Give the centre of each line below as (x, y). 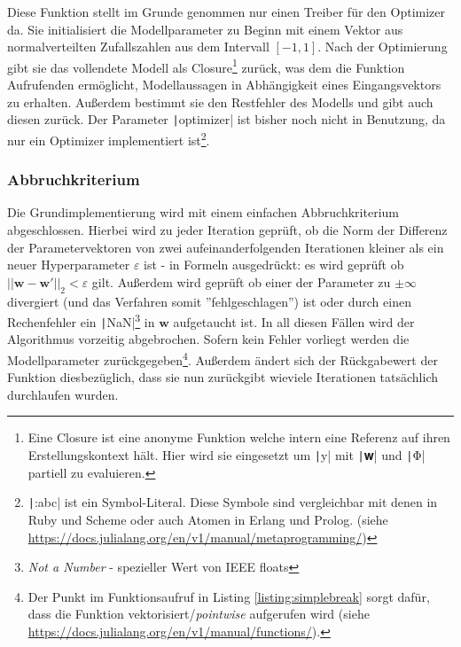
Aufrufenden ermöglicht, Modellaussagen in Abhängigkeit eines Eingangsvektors (224, 85)
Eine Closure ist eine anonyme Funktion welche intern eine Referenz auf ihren (239, 437)
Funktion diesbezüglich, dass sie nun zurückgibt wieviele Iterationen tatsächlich (223, 377)
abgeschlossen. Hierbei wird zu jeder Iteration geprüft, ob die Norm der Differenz (227, 229)
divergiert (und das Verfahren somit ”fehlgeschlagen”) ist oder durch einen (209, 301)
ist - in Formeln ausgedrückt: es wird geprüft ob (274, 265)
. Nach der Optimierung (383, 47)
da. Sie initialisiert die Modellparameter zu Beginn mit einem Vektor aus (205, 29)
